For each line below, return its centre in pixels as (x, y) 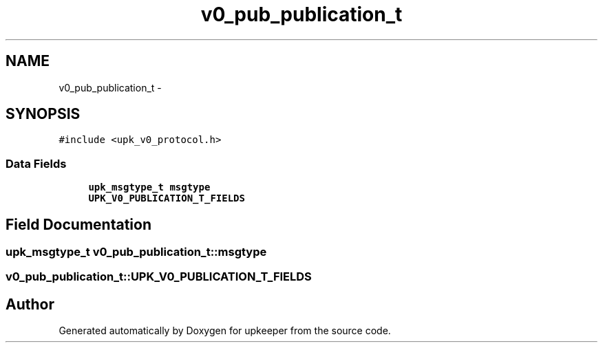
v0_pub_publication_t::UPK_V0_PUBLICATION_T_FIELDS (159, 277)
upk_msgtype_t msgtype (149, 187)
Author (30, 304)
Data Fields (36, 163)
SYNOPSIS (43, 114)
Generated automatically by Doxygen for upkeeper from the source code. (225, 331)
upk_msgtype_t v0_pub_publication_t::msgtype (136, 252)
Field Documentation (78, 224)
